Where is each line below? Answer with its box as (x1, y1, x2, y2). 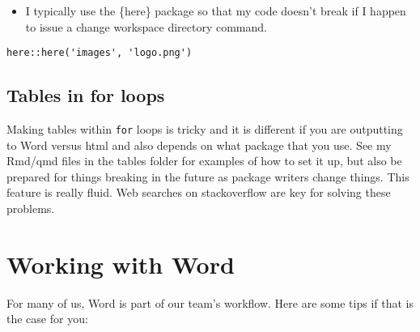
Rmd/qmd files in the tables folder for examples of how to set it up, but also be (6, 152, 402, 169)
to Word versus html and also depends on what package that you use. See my (6, 136, 392, 153)
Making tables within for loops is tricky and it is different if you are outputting (6, 121, 403, 138)
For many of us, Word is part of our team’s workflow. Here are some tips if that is (6, 294, 414, 311)
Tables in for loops (6, 83, 165, 108)
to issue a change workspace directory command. (25, 18, 267, 35)
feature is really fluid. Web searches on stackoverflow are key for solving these (6, 184, 391, 201)
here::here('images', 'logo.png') (6, 47, 193, 59)
